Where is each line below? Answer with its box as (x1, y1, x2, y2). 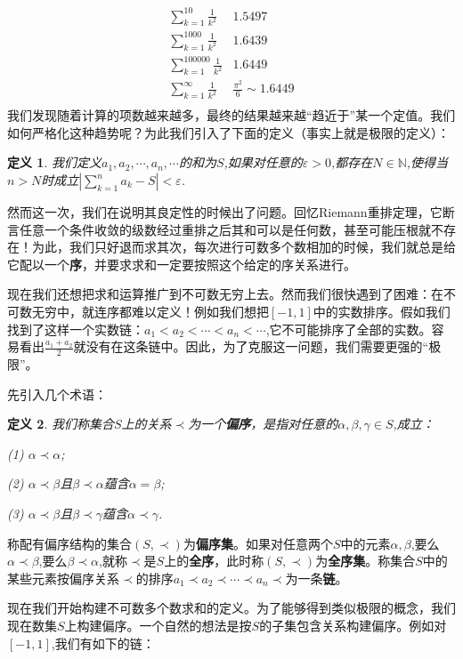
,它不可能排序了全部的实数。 (265, 319, 432, 338)
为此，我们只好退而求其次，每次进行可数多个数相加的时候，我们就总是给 (31, 237, 456, 256)
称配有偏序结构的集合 (7, 534, 132, 552)
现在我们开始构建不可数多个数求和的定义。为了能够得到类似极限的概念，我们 (7, 599, 456, 617)
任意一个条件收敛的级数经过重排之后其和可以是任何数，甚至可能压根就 (19, 220, 431, 238)
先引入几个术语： (7, 384, 107, 403)
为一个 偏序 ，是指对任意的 (188, 414, 338, 433)
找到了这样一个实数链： (7, 319, 144, 338)
